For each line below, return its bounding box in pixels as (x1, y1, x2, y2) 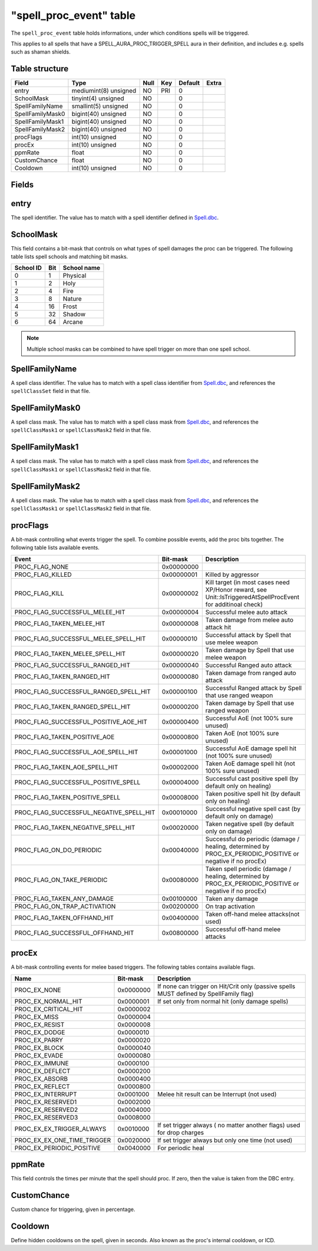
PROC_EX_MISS (14, 1012, 59, 1021)
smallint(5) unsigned (71, 102, 129, 110)
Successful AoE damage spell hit (205, 744, 297, 752)
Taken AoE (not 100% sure (205, 729, 279, 737)
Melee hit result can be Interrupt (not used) (157, 1090, 277, 1098)
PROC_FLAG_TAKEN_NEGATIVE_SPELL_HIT (14, 823, 135, 831)
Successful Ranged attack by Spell (205, 684, 302, 692)
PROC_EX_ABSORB (14, 1074, 68, 1082)
